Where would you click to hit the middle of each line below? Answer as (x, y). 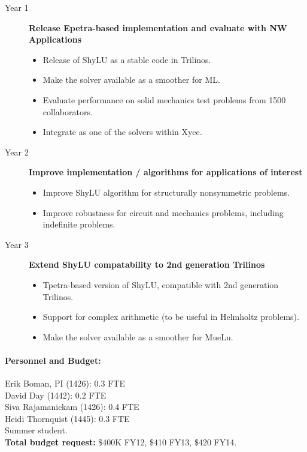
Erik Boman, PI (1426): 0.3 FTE (65, 383)
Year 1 (17, 7)
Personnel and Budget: (53, 360)
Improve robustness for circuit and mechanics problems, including (163, 212)
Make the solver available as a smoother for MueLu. (138, 336)
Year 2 (17, 152)
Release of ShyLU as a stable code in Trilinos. (127, 59)
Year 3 (17, 244)
